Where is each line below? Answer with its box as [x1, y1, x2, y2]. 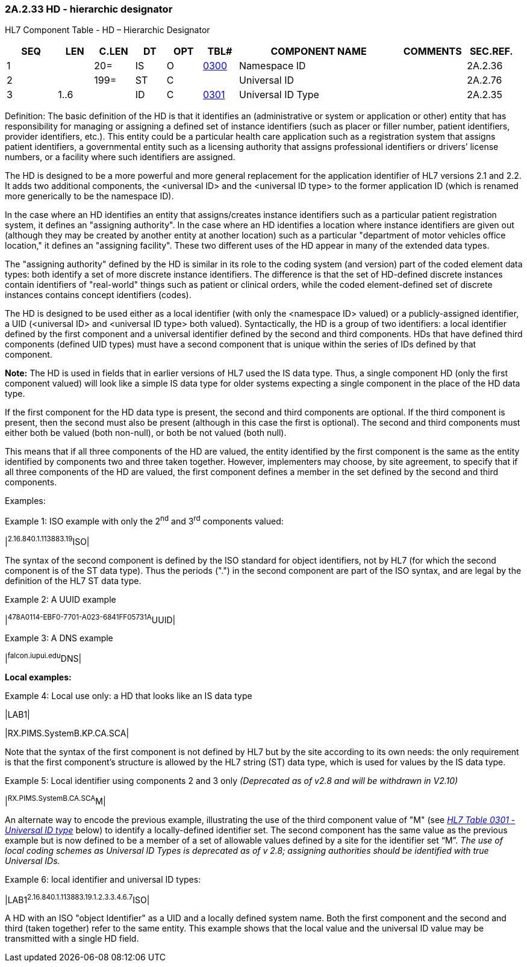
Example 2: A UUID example [5, 594, 116, 605]
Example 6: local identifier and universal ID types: [5, 874, 201, 885]
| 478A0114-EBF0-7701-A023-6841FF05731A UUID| [5, 612, 176, 625]
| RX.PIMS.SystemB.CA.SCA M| [5, 794, 106, 806]
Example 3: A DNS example [5, 633, 113, 644]
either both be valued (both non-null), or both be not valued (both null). [5, 428, 287, 438]
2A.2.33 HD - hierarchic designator [5, 3, 173, 15]
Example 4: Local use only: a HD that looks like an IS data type [5, 691, 252, 701]
